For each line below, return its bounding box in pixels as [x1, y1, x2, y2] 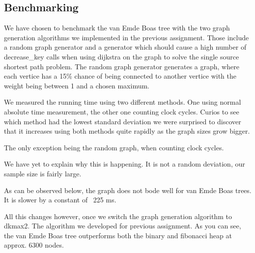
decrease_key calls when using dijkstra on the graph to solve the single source [4, 51, 239, 61]
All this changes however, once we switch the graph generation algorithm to [4, 211, 232, 221]
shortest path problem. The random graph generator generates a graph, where [4, 61, 239, 71]
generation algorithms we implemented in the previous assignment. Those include [4, 32, 249, 42]
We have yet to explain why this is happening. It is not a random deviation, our [4, 159, 245, 169]
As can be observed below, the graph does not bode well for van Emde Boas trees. [4, 185, 252, 195]
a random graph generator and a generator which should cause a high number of [4, 42, 247, 52]
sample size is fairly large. [4, 168, 82, 178]
